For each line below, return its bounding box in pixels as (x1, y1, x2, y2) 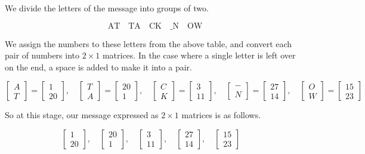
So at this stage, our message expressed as (5, 109, 159, 121)
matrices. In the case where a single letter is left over (102, 49, 296, 61)
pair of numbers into (5, 49, 80, 61)
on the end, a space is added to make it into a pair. (5, 60, 193, 73)
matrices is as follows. (181, 109, 261, 121)
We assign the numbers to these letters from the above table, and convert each (5, 37, 292, 50)
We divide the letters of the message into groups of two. (5, 2, 209, 14)
